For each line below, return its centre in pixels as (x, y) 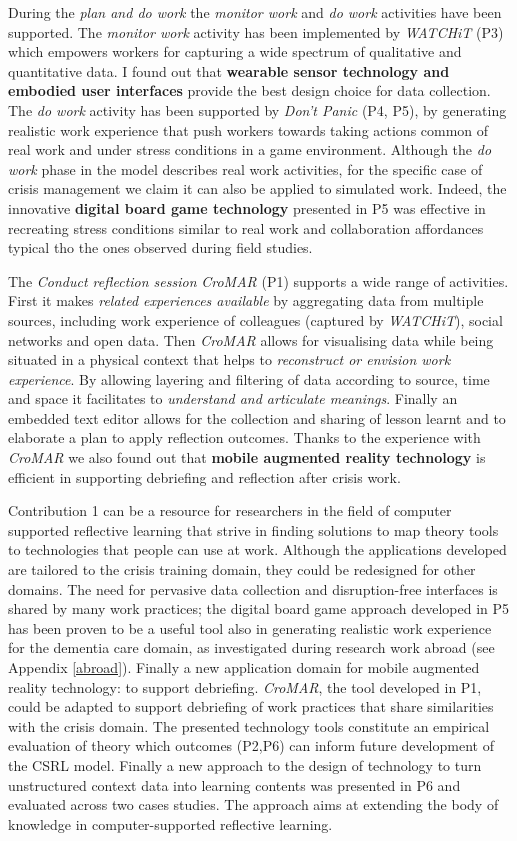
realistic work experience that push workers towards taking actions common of (248, 129)
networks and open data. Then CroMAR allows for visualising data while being (251, 339)
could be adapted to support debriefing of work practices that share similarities (251, 706)
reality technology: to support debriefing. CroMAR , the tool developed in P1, (245, 686)
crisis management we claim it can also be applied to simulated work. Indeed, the (257, 188)
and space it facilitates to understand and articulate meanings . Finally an (233, 398)
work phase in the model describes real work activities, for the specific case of (245, 168)
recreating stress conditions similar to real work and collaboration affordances (246, 227)
